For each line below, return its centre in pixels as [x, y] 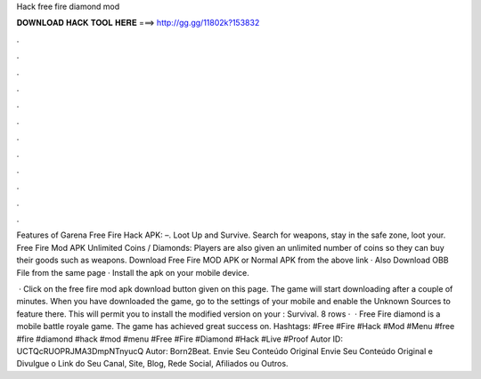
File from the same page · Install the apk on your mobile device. [133, 272]
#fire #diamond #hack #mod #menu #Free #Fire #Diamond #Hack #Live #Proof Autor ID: [179, 339]
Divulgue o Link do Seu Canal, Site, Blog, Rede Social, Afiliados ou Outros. [152, 364]
